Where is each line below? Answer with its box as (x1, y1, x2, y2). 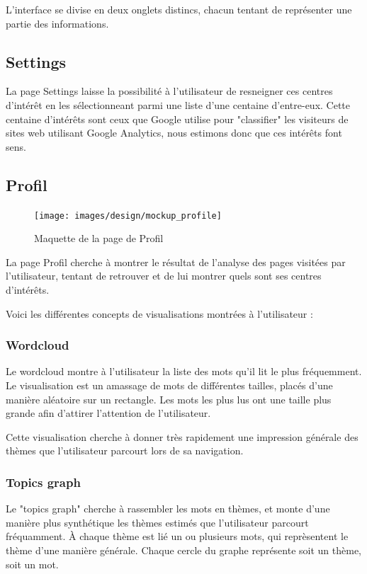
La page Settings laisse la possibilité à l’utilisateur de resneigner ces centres (6, 84, 333, 98)
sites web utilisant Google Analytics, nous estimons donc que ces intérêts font (6, 125, 342, 140)
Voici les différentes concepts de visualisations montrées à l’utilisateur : (6, 306, 313, 321)
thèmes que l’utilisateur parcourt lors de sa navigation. (6, 443, 244, 458)
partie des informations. (6, 16, 109, 30)
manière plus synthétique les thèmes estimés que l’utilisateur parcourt (6, 515, 309, 529)
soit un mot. (6, 556, 59, 571)
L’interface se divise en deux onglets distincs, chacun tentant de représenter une (6, 2, 352, 16)
